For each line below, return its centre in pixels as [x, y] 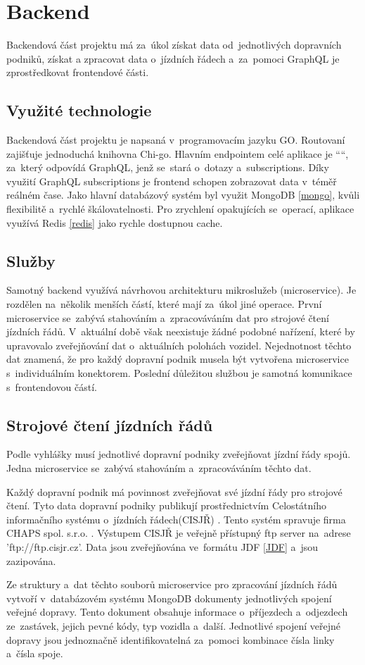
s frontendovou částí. [52, 386]
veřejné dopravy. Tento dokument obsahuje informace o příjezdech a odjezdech [177, 612]
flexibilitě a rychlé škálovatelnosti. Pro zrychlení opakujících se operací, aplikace [180, 209]
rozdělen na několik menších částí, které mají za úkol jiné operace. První [164, 304]
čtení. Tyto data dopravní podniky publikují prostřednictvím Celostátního [166, 505]
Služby [31, 260]
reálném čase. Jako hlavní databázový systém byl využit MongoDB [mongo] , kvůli [183, 195]
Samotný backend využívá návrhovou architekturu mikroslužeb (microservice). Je [181, 290]
